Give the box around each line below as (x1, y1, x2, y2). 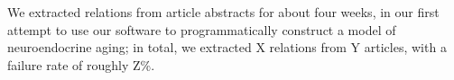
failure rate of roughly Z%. (7, 55, 155, 74)
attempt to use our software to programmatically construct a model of (7, 20, 396, 39)
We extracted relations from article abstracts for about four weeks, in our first (7, 3, 440, 21)
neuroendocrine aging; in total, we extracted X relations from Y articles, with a (7, 38, 447, 57)
